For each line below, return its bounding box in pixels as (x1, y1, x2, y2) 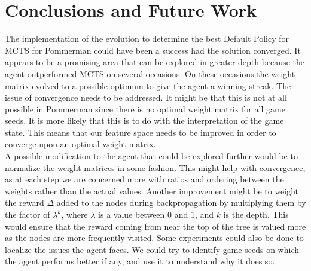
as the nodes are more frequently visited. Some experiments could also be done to (5, 232, 304, 244)
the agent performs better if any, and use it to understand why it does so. (5, 255, 275, 267)
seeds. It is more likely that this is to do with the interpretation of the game (5, 114, 284, 127)
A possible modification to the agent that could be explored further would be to (5, 150, 298, 162)
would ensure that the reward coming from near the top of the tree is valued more (5, 220, 306, 232)
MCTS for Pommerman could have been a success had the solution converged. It (5, 44, 301, 56)
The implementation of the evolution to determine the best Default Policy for (5, 32, 289, 45)
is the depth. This (223, 208, 289, 221)
